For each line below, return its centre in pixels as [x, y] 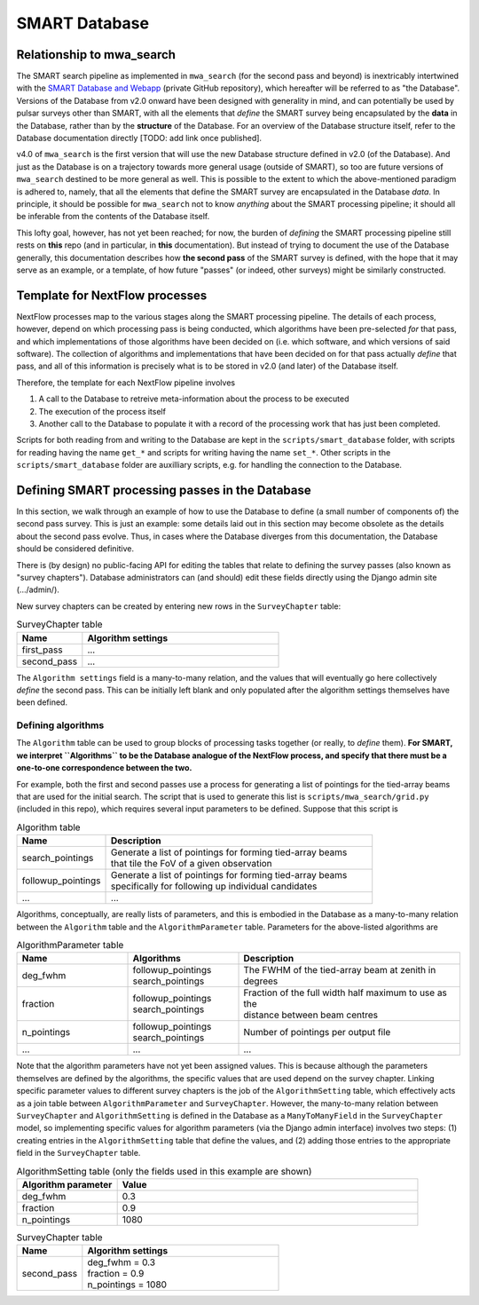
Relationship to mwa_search [96, 55]
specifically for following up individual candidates [214, 886]
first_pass [42, 650]
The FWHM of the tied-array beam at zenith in [340, 970]
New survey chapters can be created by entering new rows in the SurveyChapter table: [179, 606]
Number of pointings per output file [317, 1032]
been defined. [42, 702]
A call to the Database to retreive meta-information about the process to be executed [194, 399]
